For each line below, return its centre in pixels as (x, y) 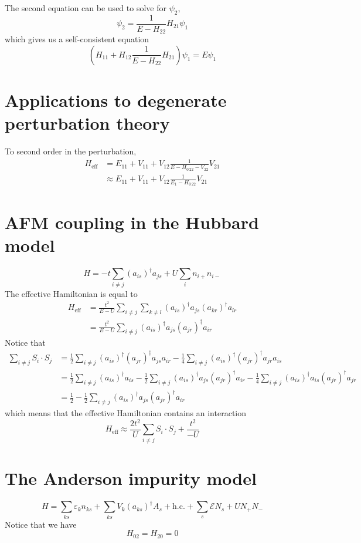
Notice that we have (41, 524)
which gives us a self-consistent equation (77, 39)
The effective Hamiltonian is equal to (71, 293)
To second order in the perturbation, (71, 151)
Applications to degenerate (116, 100)
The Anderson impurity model (131, 478)
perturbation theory (87, 123)
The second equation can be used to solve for (86, 8)
